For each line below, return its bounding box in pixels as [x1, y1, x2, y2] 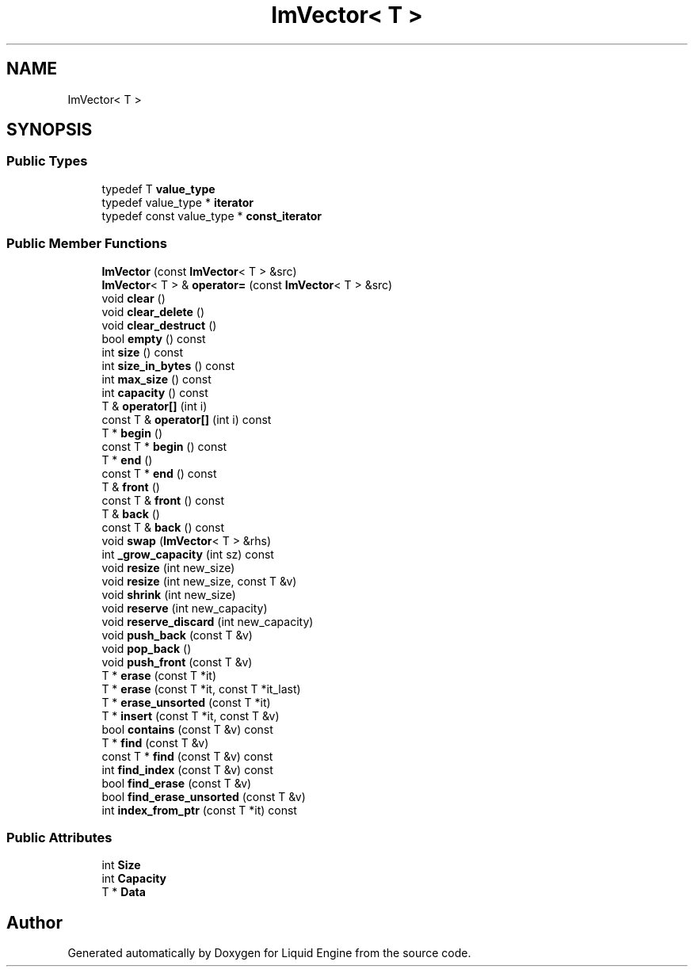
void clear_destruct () [101, 318, 217, 332]
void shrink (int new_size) [101, 587, 236, 601]
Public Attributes [6, 829, 112, 845]
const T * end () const [101, 466, 217, 480]
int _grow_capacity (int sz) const [101, 547, 274, 561]
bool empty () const [101, 331, 206, 345]
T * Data [101, 885, 146, 899]
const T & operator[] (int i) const [101, 412, 272, 426]
